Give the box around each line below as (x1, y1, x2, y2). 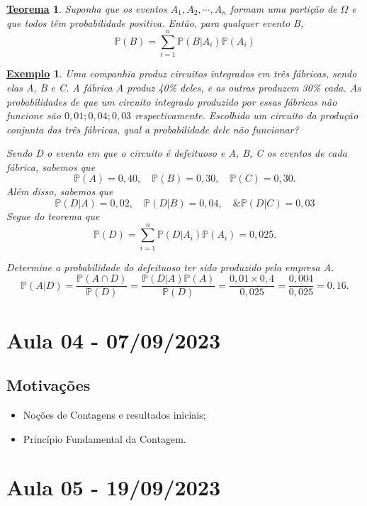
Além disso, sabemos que (6, 184, 113, 199)
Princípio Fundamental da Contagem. (23, 431, 186, 446)
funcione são (6, 108, 61, 123)
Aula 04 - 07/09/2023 (6, 325, 221, 354)
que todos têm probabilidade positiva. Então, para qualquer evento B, (6, 15, 304, 30)
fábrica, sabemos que (6, 159, 96, 174)
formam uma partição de (230, 1, 337, 16)
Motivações (6, 374, 91, 396)
